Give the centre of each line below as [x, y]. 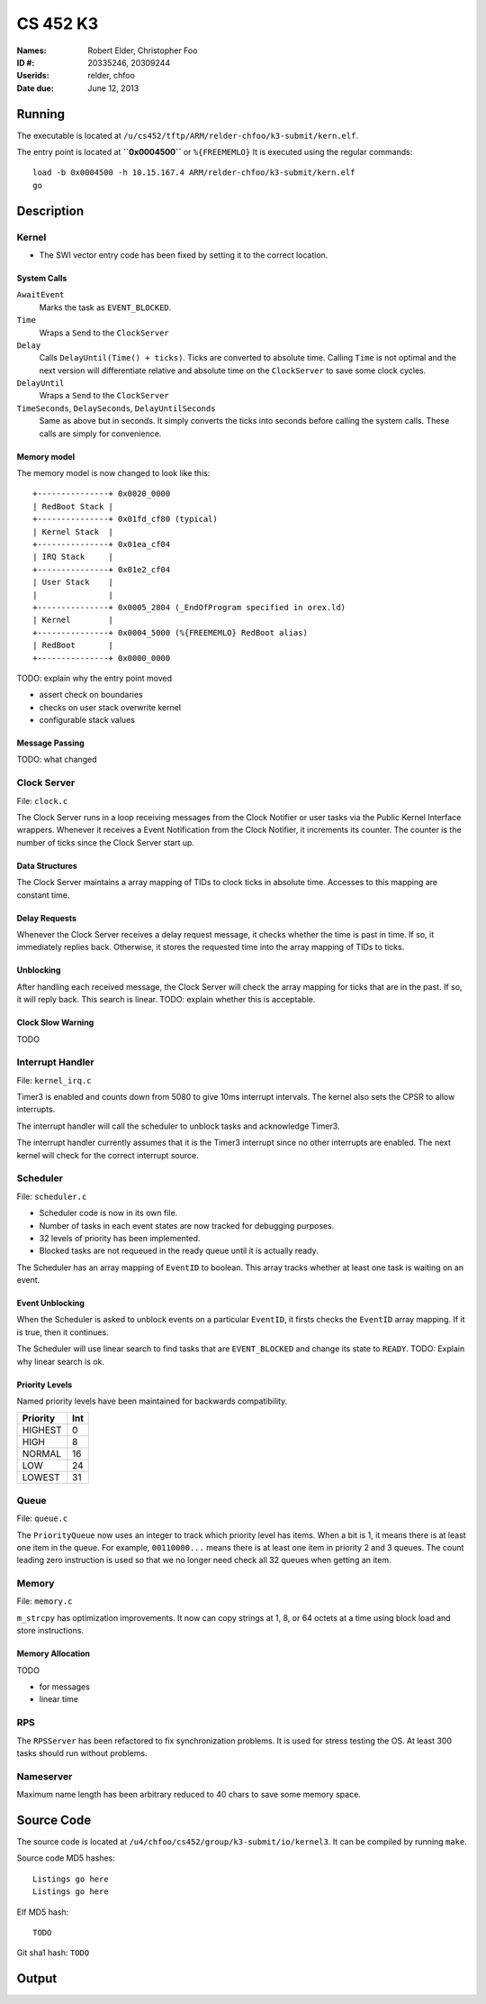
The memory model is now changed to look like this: [113, 473]
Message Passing [50, 743]
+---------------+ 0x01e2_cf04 [102, 569]
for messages [64, 1687]
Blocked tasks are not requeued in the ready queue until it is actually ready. [179, 1251]
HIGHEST [42, 1431]
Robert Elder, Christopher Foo [143, 50]
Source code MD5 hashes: [66, 1858]
